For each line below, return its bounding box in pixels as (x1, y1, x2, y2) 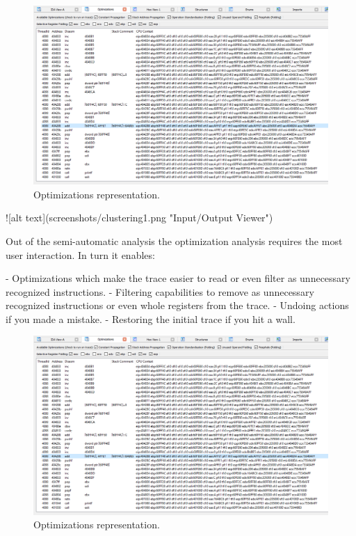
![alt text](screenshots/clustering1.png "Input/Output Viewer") (6, 210, 273, 225)
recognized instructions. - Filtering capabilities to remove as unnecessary (6, 284, 314, 299)
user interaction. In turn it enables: (6, 247, 155, 262)
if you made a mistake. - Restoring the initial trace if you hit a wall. (6, 311, 296, 326)
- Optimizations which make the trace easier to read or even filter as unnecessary (6, 271, 350, 285)
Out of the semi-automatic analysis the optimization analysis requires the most (6, 233, 343, 248)
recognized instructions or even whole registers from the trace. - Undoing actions (6, 298, 349, 313)
